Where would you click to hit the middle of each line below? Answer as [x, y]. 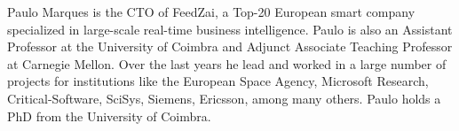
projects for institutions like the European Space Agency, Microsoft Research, [218, 81]
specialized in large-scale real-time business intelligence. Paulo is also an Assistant [230, 29]
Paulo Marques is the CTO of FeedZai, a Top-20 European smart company [211, 12]
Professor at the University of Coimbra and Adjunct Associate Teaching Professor [230, 46]
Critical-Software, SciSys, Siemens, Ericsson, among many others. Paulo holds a [224, 98]
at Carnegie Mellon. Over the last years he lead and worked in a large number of [227, 63]
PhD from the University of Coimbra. [109, 116]
